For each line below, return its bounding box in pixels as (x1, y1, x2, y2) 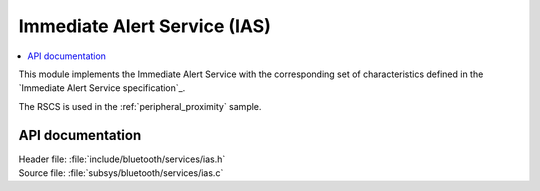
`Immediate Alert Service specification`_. (18, 82, 186, 94)
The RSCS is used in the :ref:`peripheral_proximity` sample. (18, 100, 262, 112)
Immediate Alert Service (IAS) (18, 15, 272, 37)
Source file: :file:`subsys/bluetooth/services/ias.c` (18, 167, 224, 179)
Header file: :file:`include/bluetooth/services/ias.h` (18, 153, 226, 165)
